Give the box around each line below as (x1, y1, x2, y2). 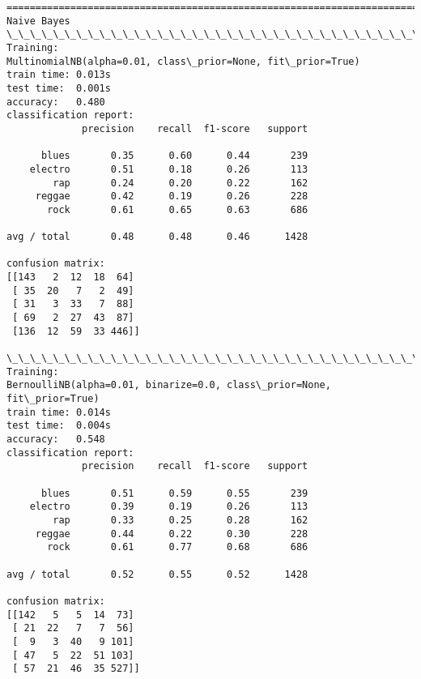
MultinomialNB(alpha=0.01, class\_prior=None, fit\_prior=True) (6, 55, 360, 67)
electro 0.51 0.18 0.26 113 (29, 163, 308, 175)
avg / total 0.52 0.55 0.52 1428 (6, 568, 308, 580)
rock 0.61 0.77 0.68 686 (47, 541, 308, 553)
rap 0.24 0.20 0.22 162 (53, 177, 308, 189)
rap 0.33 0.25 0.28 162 (53, 514, 308, 526)
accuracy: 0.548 (6, 433, 105, 445)
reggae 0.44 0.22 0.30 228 (35, 527, 308, 540)
